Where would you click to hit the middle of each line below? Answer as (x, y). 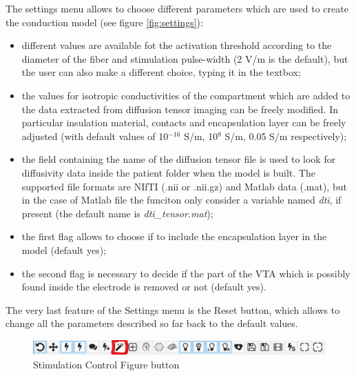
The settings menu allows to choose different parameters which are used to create (177, 8)
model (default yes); (64, 249)
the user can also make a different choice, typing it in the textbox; (161, 72)
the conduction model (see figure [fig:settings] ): (104, 22)
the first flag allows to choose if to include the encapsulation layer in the (174, 236)
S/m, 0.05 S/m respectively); (286, 136)
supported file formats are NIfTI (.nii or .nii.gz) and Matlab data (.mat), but (184, 186)
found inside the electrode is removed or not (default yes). (144, 287)
